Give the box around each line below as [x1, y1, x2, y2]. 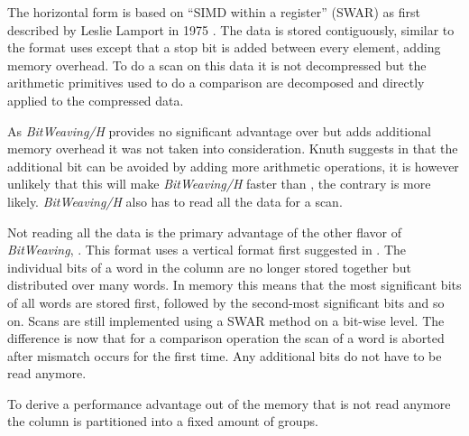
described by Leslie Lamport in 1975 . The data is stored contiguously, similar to [7, 20, 455, 39]
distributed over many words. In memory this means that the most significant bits [7, 275, 462, 294]
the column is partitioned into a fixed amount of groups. [7, 412, 318, 431]
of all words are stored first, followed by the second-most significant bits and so [7, 292, 445, 311]
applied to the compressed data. [7, 90, 184, 109]
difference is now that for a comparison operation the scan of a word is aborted [7, 329, 445, 348]
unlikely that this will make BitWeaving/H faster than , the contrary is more [7, 174, 431, 193]
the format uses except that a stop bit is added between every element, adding [7, 38, 441, 57]
